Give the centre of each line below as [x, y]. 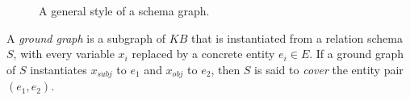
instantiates [59, 69]
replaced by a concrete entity [203, 54]
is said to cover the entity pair [329, 69]
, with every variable [64, 54]
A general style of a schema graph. [124, 10]
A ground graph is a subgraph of [86, 37]
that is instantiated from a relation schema [297, 37]
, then [226, 69]
